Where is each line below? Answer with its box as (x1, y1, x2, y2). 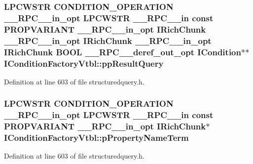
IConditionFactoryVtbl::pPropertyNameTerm (4, 131, 189, 144)
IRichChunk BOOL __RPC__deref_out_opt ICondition (4, 45, 241, 58)
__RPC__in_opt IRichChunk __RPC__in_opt (4, 34, 212, 46)
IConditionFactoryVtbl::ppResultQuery (4, 57, 164, 69)
